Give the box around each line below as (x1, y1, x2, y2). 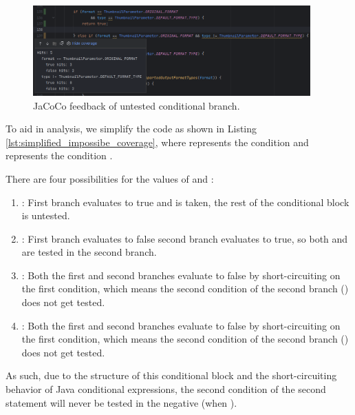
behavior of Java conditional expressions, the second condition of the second (6, 382, 326, 396)
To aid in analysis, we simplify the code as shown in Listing (6, 121, 257, 136)
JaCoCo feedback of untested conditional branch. (33, 98, 240, 112)
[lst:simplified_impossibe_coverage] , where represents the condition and (6, 134, 309, 149)
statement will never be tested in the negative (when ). (6, 395, 237, 409)
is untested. (21, 208, 70, 223)
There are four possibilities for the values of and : (6, 171, 214, 185)
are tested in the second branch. (21, 245, 157, 259)
